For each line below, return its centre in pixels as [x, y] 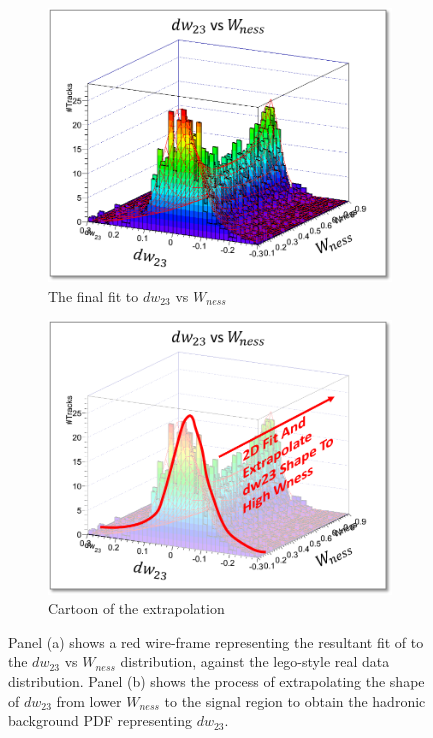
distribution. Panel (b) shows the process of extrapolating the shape [216, 681]
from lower [89, 700]
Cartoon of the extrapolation [136, 608]
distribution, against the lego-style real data [255, 661]
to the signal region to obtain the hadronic [295, 700]
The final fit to [93, 295]
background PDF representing [100, 720]
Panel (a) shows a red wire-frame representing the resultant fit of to [216, 641]
